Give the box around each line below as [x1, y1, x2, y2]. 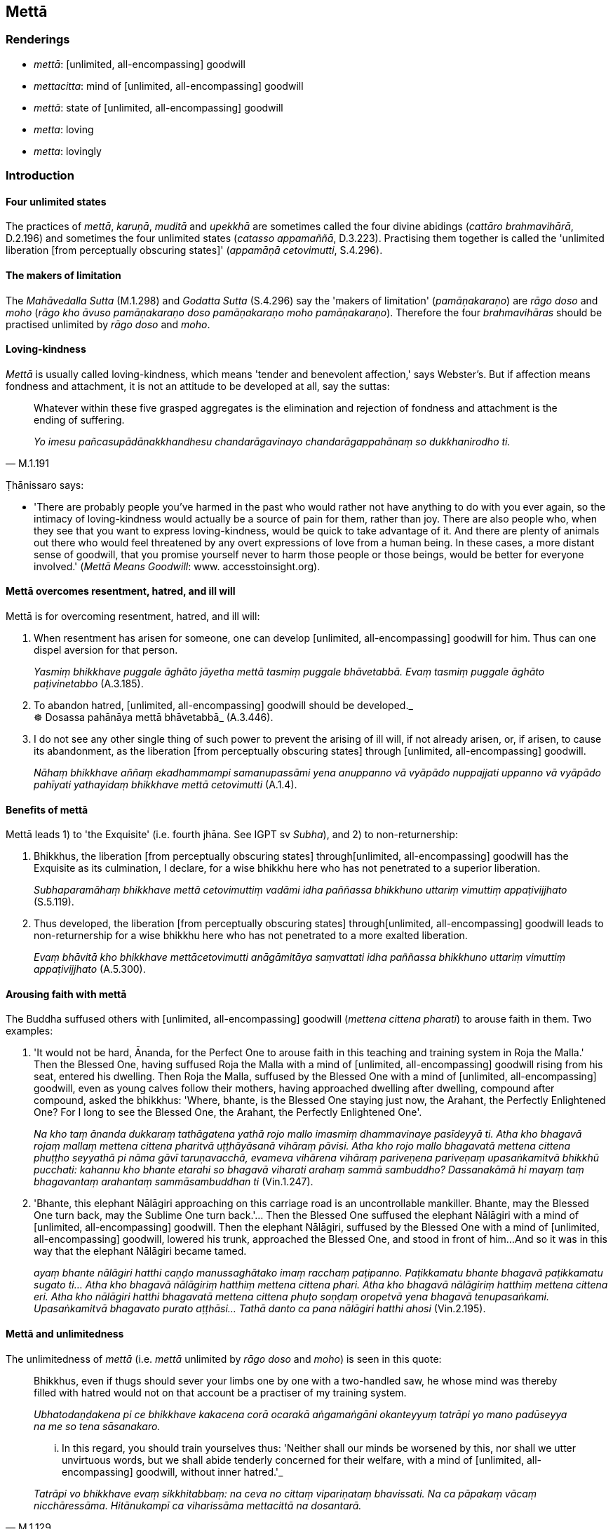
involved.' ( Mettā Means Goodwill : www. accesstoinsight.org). [34, 560, 321, 572]
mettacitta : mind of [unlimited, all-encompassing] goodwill [34, 79, 304, 92]
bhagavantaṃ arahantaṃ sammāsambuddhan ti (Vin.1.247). [34, 1176, 314, 1188]
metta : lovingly [34, 144, 102, 157]
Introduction [6, 168, 74, 183]
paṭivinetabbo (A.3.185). [34, 678, 144, 690]
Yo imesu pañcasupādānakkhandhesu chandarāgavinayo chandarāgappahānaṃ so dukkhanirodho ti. [34, 435, 511, 447]
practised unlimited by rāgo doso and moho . [6, 318, 210, 330]
